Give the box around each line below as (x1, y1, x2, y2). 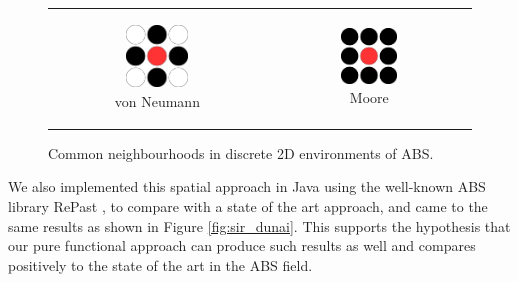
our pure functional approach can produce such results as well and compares (8, 235, 476, 256)
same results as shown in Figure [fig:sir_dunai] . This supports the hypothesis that (8, 215, 511, 236)
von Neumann (114, 90, 200, 111)
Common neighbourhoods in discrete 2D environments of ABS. (48, 142, 434, 163)
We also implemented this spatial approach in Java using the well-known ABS (8, 176, 486, 197)
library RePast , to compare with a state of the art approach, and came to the (8, 195, 488, 216)
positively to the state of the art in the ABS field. (8, 254, 313, 275)
